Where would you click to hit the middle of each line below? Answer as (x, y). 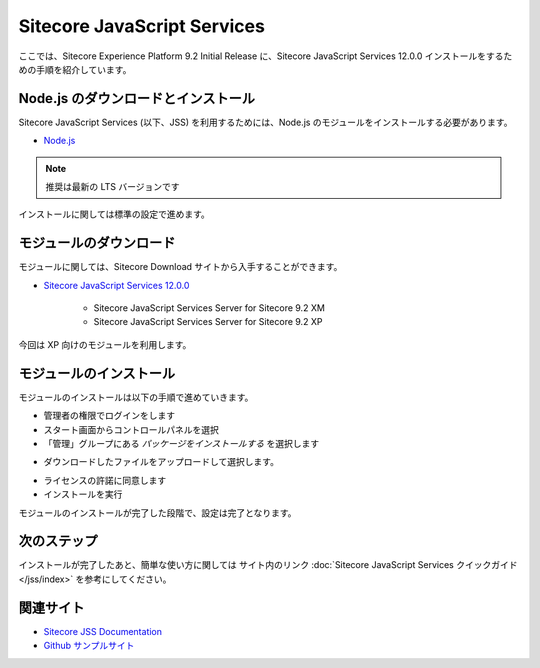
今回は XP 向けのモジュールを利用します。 (105, 344)
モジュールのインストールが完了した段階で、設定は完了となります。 (157, 512)
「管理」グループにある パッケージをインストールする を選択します (181, 443)
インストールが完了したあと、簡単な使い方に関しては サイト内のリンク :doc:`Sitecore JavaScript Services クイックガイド (268, 565)
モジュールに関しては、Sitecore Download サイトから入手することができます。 (180, 267)
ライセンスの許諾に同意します (105, 480)
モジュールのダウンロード (97, 243)
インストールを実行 (83, 494)
